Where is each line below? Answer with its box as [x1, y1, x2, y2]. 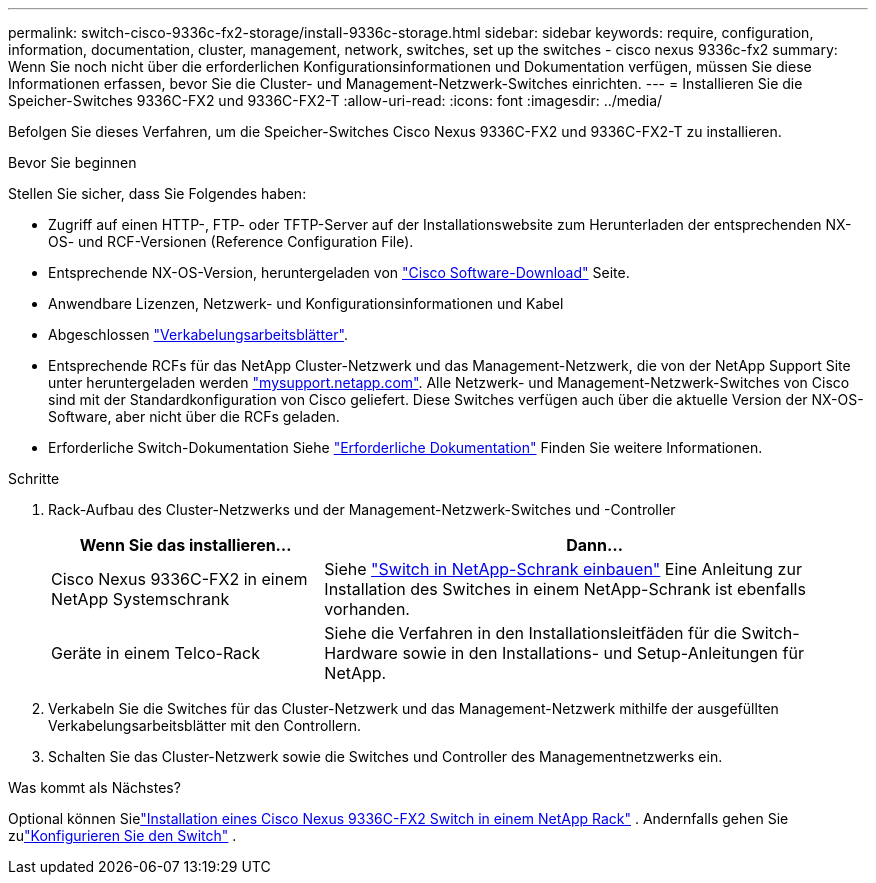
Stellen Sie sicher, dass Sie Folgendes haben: [8, 185, 307, 202]
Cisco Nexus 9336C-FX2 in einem [51, 569, 308, 589]
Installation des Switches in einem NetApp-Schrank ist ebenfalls [324, 579, 806, 599]
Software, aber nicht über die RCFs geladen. [48, 408, 340, 425]
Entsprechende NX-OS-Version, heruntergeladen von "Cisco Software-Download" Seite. [48, 264, 630, 281]
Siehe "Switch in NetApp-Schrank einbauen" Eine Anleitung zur [324, 559, 802, 579]
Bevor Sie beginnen [8, 154, 137, 171]
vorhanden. [324, 599, 410, 619]
